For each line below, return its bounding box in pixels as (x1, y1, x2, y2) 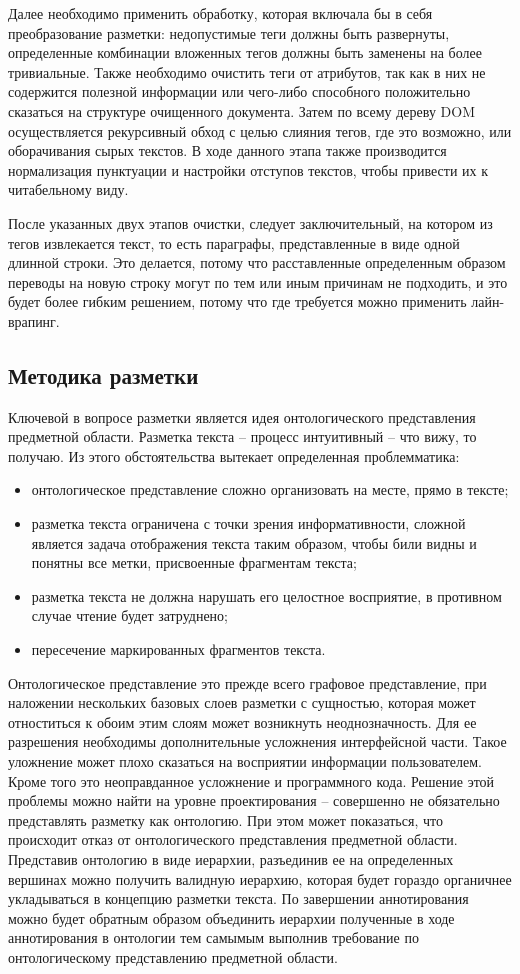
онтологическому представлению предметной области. (8, 946, 338, 967)
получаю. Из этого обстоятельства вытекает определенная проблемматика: (8, 445, 460, 466)
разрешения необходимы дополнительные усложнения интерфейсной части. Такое (8, 731, 507, 752)
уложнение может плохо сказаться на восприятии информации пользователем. (8, 751, 483, 772)
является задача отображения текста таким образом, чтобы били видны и (31, 532, 477, 553)
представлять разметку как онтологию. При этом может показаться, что (8, 809, 443, 830)
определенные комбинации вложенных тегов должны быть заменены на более (8, 42, 482, 63)
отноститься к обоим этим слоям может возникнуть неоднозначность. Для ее (8, 711, 477, 732)
